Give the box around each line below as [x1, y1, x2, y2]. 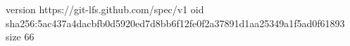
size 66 [6, 29, 35, 44]
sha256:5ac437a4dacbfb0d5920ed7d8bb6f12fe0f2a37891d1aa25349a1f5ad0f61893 [6, 15, 345, 30]
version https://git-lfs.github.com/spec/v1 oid [6, 2, 204, 16]
